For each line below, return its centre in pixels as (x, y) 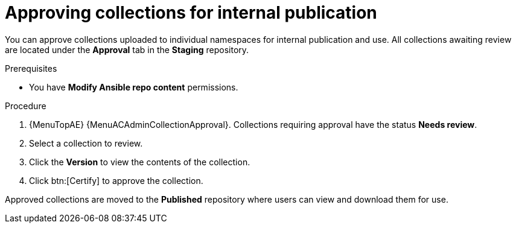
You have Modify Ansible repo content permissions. (134, 87)
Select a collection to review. (86, 143)
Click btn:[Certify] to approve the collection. (116, 180)
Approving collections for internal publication (191, 13)
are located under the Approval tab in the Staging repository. (127, 49)
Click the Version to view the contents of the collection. (140, 162)
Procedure (26, 106)
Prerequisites (31, 68)
